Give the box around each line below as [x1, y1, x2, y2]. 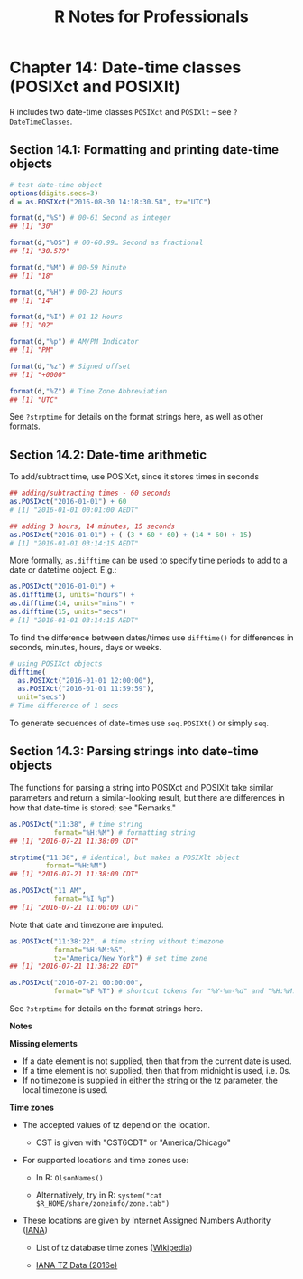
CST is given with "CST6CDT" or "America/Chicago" [35, 1137, 232, 1148]
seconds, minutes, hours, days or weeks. [9, 641, 162, 652]
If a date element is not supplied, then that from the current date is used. [22, 1056, 292, 1066]
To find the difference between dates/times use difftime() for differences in [9, 631, 294, 643]
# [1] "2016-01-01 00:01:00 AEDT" [9, 505, 140, 515]
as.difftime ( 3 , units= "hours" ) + [9, 591, 135, 600]
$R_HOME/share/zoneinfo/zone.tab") [35, 1199, 170, 1208]
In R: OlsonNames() [35, 1172, 104, 1182]
